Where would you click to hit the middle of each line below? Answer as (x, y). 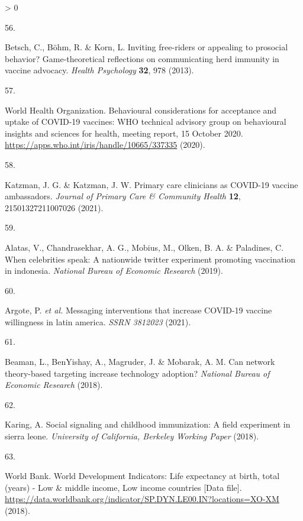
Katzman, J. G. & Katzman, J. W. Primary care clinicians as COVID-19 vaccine (151, 184)
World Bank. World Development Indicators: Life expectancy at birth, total (142, 476)
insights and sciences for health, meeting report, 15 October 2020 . (124, 133)
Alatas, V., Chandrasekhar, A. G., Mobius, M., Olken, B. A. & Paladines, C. (144, 247)
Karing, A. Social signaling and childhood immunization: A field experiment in (148, 424)
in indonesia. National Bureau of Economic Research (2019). (114, 271)
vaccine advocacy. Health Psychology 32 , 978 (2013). (99, 70)
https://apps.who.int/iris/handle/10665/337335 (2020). (105, 145)
